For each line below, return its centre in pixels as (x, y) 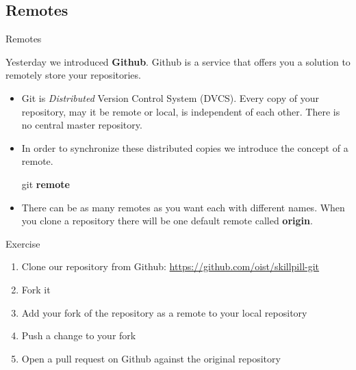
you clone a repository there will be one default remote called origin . (167, 221)
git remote (46, 184)
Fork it (36, 289)
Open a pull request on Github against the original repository (151, 358)
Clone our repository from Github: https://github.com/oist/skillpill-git (170, 266)
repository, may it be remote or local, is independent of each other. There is (181, 111)
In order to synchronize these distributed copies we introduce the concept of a (185, 147)
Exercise (23, 243)
